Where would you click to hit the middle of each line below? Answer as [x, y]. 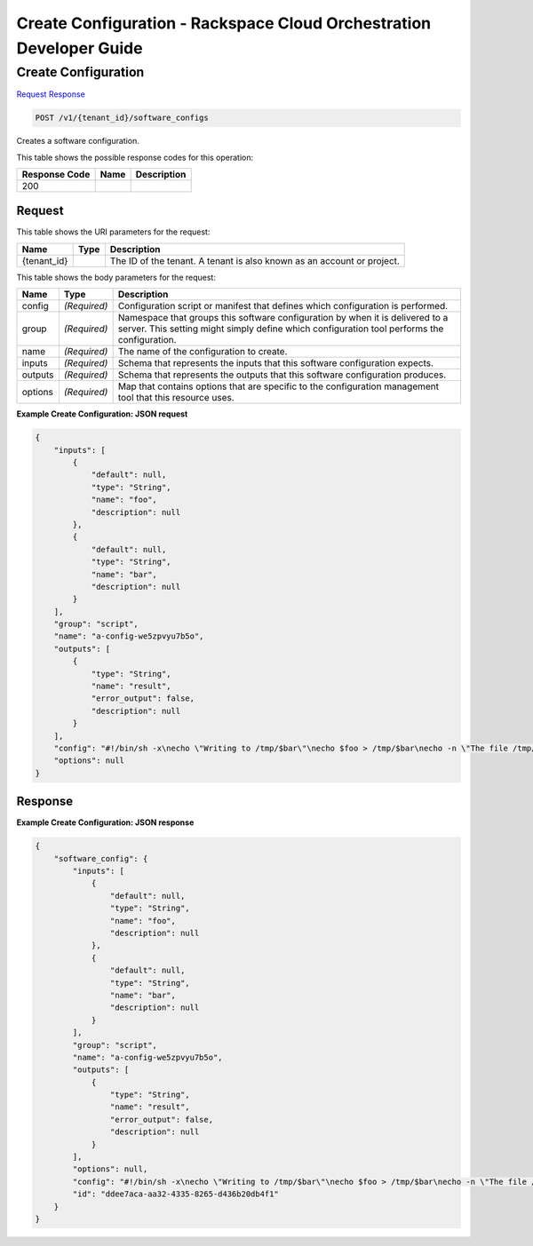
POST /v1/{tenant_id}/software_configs [122, 118]
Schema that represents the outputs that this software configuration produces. [282, 375]
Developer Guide [80, 48]
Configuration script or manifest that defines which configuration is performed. [283, 306]
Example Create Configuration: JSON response [105, 822]
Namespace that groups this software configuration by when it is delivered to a [283, 318]
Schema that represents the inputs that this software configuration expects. [276, 363]
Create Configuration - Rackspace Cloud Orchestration [224, 23]
